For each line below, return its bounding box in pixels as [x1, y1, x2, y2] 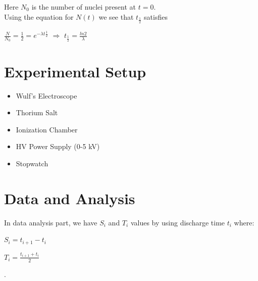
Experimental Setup [4, 61, 146, 81]
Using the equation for [4, 11, 74, 22]
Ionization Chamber [16, 124, 78, 134]
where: [234, 217, 254, 227]
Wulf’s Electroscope [16, 90, 77, 101]
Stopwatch [16, 158, 48, 168]
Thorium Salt [16, 107, 58, 118]
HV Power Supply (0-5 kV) [16, 141, 100, 152]
